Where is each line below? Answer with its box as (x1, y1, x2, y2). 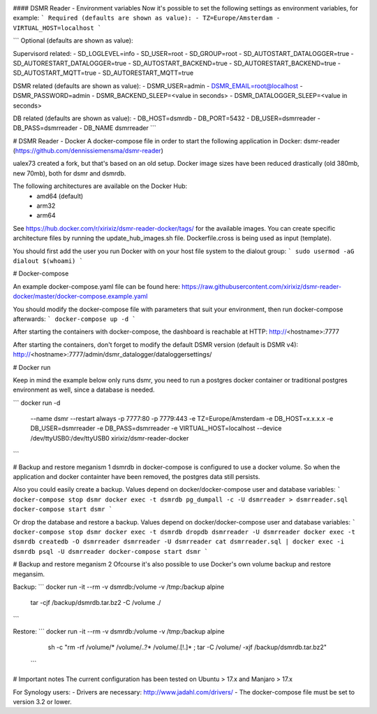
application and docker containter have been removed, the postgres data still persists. (13, 473, 260, 481)
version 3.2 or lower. (13, 698, 73, 706)
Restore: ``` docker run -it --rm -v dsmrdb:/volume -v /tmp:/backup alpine (13, 627, 225, 636)
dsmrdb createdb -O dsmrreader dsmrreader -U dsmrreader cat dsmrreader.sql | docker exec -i (13, 538, 345, 545)
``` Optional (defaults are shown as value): (13, 36, 133, 45)
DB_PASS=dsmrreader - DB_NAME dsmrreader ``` (13, 124, 156, 132)
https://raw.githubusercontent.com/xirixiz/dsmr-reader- (182, 282, 342, 290)
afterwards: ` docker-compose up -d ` (13, 315, 136, 323)
